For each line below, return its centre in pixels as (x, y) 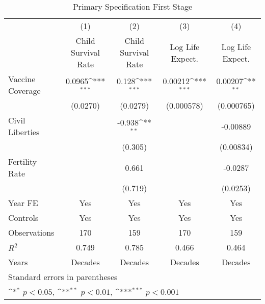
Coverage (24, 91)
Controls (23, 218)
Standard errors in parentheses (63, 277)
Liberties (24, 132)
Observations (31, 232)
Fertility (23, 161)
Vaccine (22, 79)
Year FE (23, 203)
